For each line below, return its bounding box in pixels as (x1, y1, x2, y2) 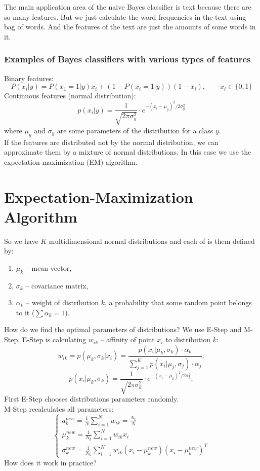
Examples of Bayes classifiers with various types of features (4, 53, 251, 65)
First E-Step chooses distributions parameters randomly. (4, 393, 179, 404)
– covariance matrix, (25, 280, 89, 291)
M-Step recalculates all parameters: (4, 403, 114, 414)
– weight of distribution (26, 297, 99, 308)
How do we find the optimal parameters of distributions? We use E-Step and (4, 324, 242, 335)
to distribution (165, 334, 211, 345)
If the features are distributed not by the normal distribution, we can (4, 136, 219, 147)
